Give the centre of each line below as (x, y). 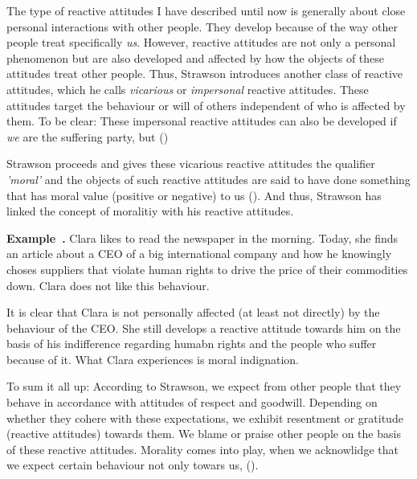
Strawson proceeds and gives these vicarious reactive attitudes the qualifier (191, 164)
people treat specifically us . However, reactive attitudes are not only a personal (201, 42)
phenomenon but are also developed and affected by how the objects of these (196, 57)
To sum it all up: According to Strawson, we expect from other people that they (204, 386)
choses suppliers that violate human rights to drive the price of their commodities (207, 269)
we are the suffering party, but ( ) (88, 136)
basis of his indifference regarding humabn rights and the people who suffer (192, 344)
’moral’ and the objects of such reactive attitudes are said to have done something (208, 179)
